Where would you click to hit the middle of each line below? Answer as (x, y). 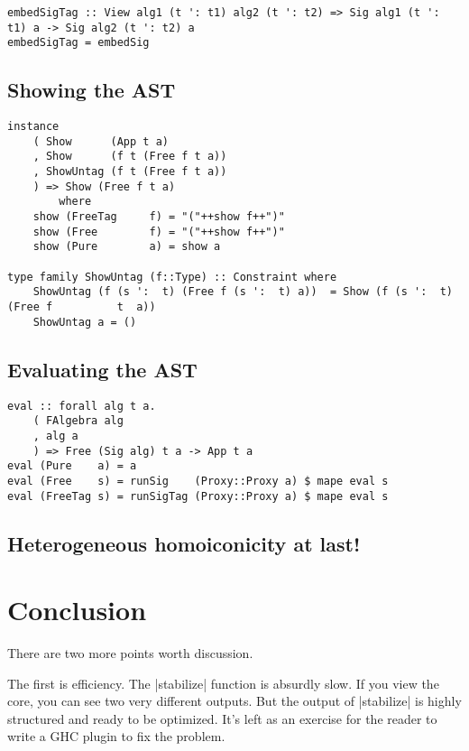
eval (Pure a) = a (72, 466)
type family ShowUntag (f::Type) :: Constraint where (172, 277)
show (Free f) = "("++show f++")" (159, 232)
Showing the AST (92, 90)
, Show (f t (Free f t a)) (130, 157)
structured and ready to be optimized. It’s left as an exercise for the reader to (222, 718)
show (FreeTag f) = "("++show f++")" (159, 217)
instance (33, 127)
